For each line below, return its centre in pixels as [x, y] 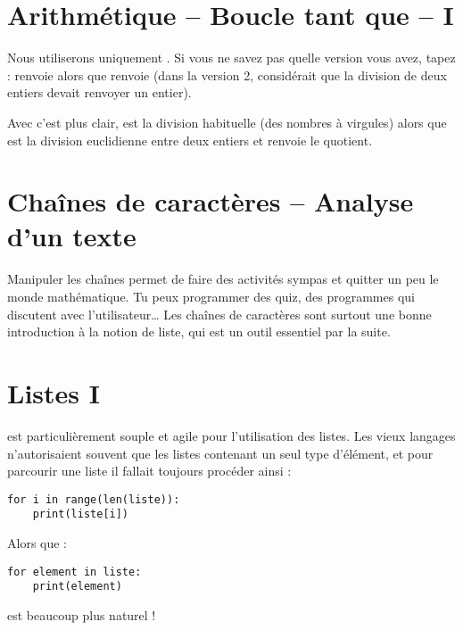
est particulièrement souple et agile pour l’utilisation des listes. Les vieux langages [231, 435]
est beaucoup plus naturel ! [82, 614]
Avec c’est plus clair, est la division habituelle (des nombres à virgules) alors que [227, 122]
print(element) [77, 587]
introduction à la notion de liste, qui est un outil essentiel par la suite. [199, 332]
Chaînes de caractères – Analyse [211, 201]
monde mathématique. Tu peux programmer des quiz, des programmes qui [211, 296]
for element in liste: [74, 572]
